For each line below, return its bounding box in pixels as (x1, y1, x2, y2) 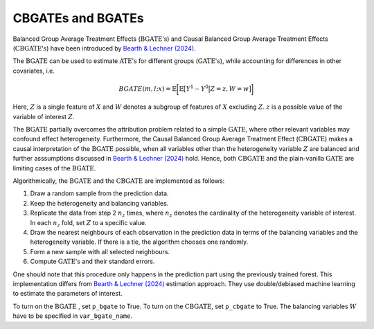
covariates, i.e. (12, 66, 55, 75)
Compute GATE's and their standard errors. (30, 257, 155, 266)
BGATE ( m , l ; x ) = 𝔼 (118, 85, 177, 93)
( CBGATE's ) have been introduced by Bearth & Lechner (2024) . (12, 44, 197, 52)
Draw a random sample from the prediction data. (30, 189, 169, 197)
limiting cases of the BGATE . (12, 163, 96, 172)
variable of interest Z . (12, 112, 75, 121)
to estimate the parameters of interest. (12, 290, 123, 298)
